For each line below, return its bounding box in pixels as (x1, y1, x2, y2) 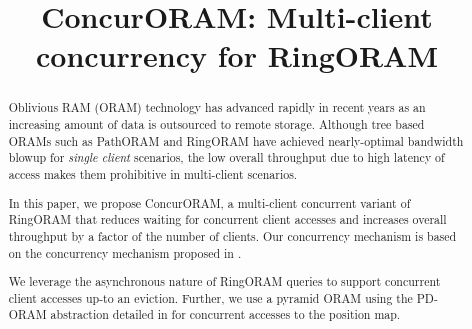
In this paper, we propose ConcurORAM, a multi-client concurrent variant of (8, 194, 411, 211)
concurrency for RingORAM (36, 35, 438, 76)
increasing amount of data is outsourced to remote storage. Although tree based (8, 116, 425, 133)
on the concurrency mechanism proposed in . (8, 244, 242, 261)
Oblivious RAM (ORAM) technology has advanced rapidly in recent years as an (8, 99, 426, 116)
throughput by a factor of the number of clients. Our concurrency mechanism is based (8, 227, 457, 244)
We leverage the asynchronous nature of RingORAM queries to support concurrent (8, 273, 441, 290)
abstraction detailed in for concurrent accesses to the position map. (50, 306, 401, 323)
